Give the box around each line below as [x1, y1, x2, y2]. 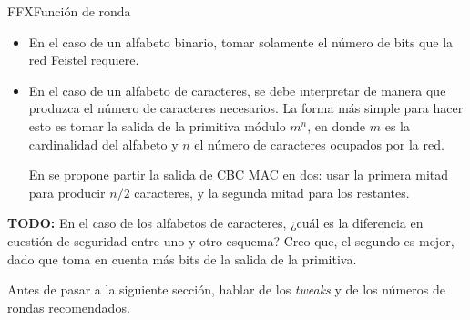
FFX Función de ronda [7, 2, 131, 20]
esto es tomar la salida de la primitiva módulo [28, 116, 286, 135]
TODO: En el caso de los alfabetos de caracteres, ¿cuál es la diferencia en [7, 213, 424, 232]
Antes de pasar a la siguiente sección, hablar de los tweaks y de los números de [7, 280, 445, 299]
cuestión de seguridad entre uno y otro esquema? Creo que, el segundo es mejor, [7, 231, 455, 250]
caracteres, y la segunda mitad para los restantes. [134, 182, 410, 201]
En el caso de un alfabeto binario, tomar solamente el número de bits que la [28, 32, 454, 51]
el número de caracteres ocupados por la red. [194, 134, 444, 153]
